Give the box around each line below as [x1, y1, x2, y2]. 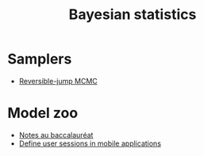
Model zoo [7, 105, 79, 122]
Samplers [7, 50, 72, 68]
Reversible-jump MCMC [18, 76, 98, 86]
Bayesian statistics [68, 6, 197, 24]
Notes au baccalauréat [18, 130, 94, 139]
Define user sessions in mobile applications [18, 139, 162, 148]
